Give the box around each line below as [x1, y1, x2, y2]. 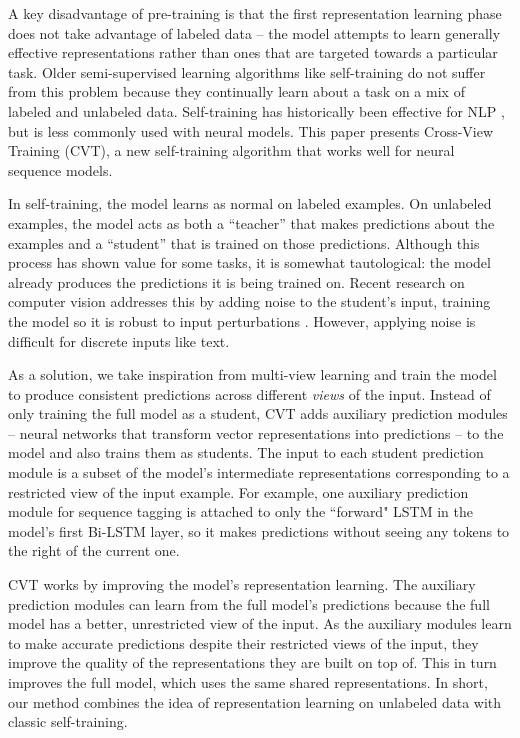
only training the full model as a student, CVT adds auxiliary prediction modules [8, 403, 508, 424]
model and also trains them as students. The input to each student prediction [8, 442, 484, 463]
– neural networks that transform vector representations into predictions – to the [8, 422, 504, 443]
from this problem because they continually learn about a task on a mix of [8, 81, 465, 102]
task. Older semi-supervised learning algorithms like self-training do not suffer [8, 61, 486, 82]
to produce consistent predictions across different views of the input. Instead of [8, 383, 491, 404]
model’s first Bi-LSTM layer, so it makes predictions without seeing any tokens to [8, 520, 510, 541]
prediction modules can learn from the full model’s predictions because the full [8, 593, 490, 614]
